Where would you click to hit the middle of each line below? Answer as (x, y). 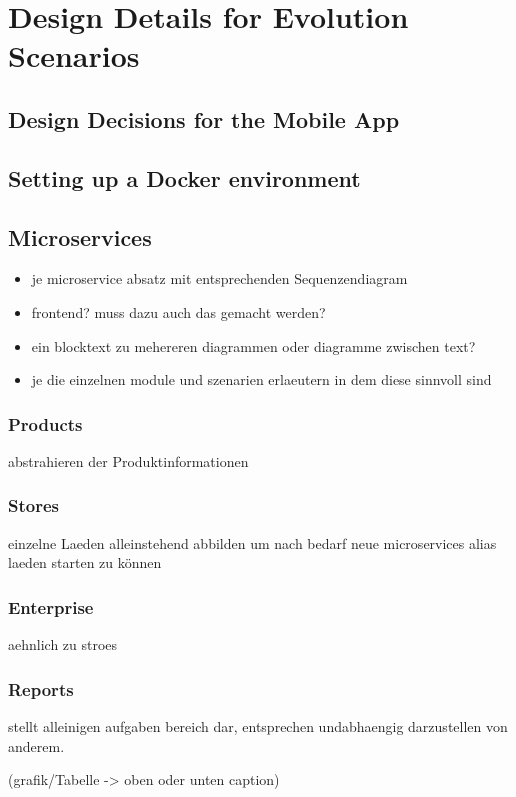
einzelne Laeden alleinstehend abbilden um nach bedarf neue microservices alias (252, 542)
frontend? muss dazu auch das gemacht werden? (178, 311)
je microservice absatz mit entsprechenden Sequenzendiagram (219, 278)
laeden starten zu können (85, 562)
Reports (41, 688)
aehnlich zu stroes (63, 644)
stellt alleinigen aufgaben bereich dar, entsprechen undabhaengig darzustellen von (258, 725)
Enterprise (51, 606)
